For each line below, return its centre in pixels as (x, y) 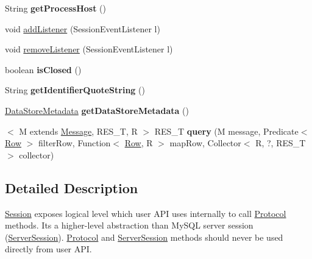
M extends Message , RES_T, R (78, 131)
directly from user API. (48, 249)
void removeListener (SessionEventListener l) (89, 49)
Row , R (139, 143)
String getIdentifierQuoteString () (75, 90)
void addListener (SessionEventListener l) (83, 28)
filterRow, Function (75, 143)
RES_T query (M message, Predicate (226, 131)
